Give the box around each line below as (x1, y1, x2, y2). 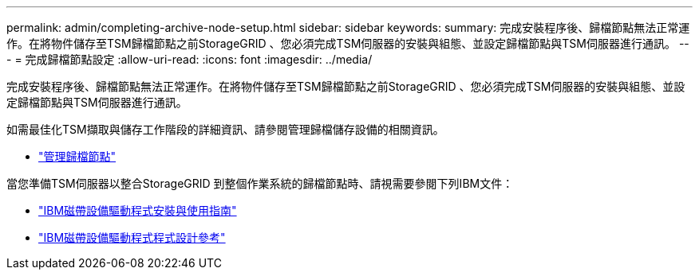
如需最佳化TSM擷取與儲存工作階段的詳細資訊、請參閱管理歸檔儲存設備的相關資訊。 (6, 122, 444, 136)
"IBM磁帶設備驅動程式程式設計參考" (38, 231, 226, 244)
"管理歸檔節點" (38, 150, 116, 163)
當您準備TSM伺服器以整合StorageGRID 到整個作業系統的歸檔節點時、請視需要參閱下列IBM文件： (6, 177, 514, 190)
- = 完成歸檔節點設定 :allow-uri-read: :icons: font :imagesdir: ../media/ (6, 52, 373, 66)
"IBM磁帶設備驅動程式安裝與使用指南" (38, 204, 237, 217)
